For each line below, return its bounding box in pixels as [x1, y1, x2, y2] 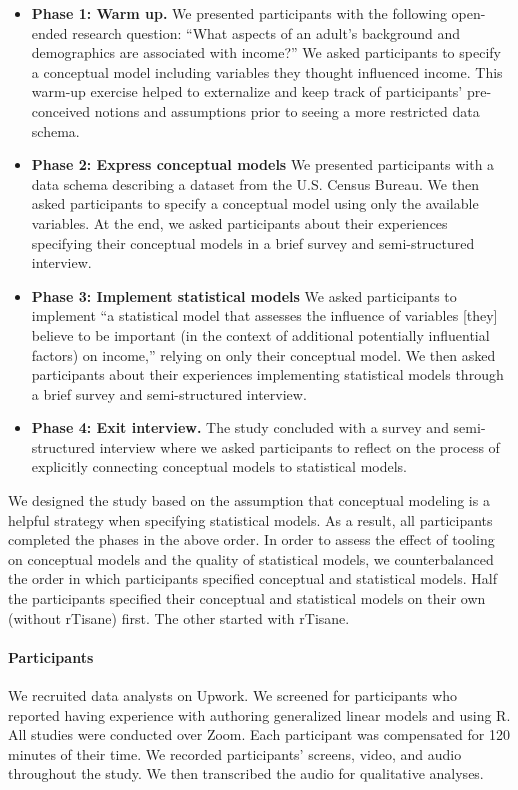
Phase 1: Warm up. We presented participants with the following [31, 3, 447, 23]
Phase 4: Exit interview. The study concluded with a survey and [31, 417, 449, 438]
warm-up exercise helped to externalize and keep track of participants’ [31, 81, 463, 102]
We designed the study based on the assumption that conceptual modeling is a [8, 490, 490, 511]
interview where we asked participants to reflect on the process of [99, 436, 500, 457]
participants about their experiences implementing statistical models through [31, 364, 504, 385]
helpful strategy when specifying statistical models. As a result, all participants [8, 509, 493, 530]
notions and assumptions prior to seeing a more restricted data [94, 100, 480, 121]
